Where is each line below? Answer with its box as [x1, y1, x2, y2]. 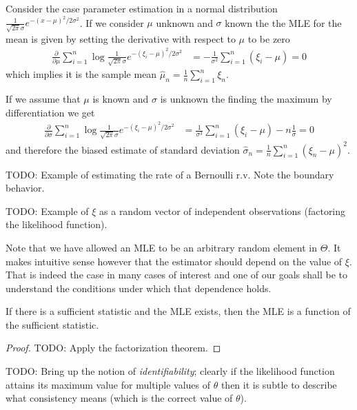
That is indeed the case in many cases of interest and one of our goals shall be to [6, 267, 348, 282]
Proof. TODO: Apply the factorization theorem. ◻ [6, 340, 221, 355]
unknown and [156, 15, 213, 30]
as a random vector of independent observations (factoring [99, 203, 346, 218]
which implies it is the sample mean [6, 67, 157, 81]
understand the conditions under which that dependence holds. [6, 280, 272, 295]
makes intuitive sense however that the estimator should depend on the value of [6, 254, 343, 268]
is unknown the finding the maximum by [160, 92, 332, 106]
